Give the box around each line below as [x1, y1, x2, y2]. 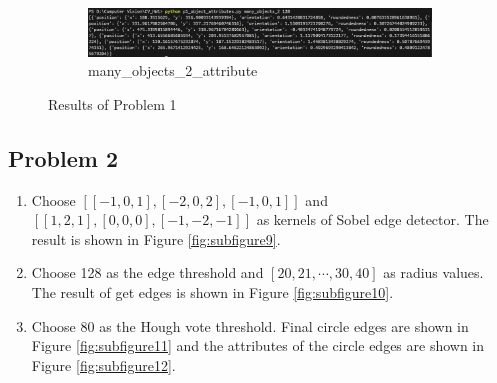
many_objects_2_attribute [88, 60, 258, 81]
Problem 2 [8, 142, 118, 173]
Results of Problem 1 [48, 93, 177, 114]
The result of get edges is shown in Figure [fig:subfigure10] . [31, 282, 394, 303]
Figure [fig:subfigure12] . [31, 354, 176, 375]
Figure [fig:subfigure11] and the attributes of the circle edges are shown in [31, 335, 485, 356]
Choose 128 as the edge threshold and [31, 262, 264, 283]
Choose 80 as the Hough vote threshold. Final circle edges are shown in [31, 315, 469, 336]
